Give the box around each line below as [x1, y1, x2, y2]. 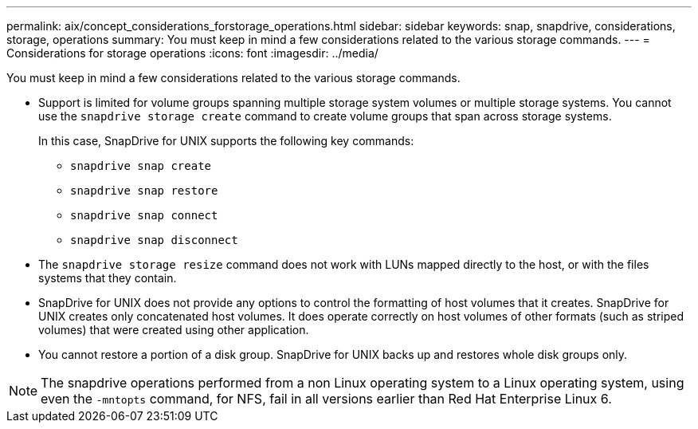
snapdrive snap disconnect [70, 234, 238, 246]
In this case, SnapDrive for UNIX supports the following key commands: [38, 134, 414, 148]
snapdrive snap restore [70, 184, 218, 197]
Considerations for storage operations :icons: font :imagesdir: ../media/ [6, 46, 378, 60]
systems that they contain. [38, 271, 177, 285]
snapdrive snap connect [70, 209, 218, 222]
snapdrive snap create [70, 159, 212, 172]
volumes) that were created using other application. [38, 323, 309, 337]
